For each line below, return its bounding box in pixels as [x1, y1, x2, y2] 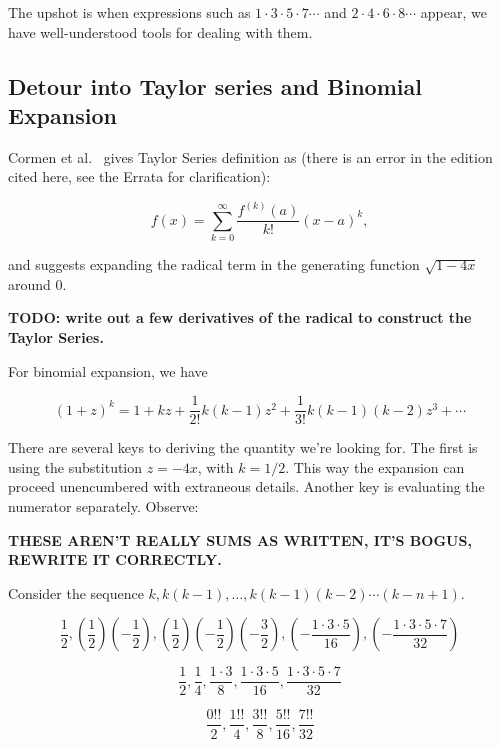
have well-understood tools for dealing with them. [8, 21, 313, 42]
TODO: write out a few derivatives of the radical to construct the [8, 307, 472, 328]
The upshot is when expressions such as [8, 2, 251, 22]
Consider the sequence [8, 582, 144, 603]
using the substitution [8, 456, 143, 477]
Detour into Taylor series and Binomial [8, 70, 422, 101]
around [8, 273, 51, 294]
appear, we [420, 2, 487, 22]
